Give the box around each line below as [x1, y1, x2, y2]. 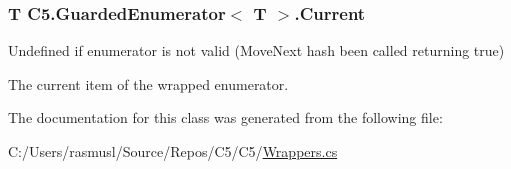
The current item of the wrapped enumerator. [8, 73, 289, 94]
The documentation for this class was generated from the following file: [8, 107, 443, 128]
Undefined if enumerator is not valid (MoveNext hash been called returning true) [8, 40, 505, 61]
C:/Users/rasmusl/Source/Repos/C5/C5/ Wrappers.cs [8, 141, 338, 161]
